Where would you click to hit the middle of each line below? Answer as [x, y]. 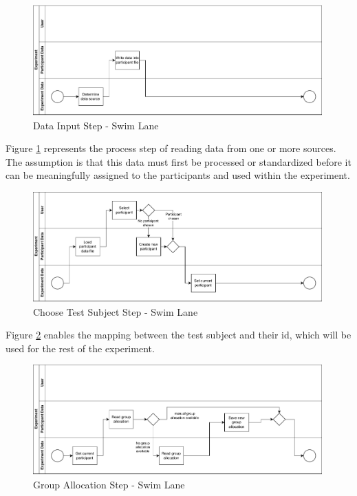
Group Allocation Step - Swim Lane [109, 484]
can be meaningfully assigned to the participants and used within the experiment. [178, 175]
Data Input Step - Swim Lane [96, 125]
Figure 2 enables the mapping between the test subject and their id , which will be [178, 335]
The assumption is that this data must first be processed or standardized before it [178, 161]
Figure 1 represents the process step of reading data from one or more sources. [171, 148]
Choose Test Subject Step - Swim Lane [116, 311]
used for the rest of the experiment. [80, 348]
